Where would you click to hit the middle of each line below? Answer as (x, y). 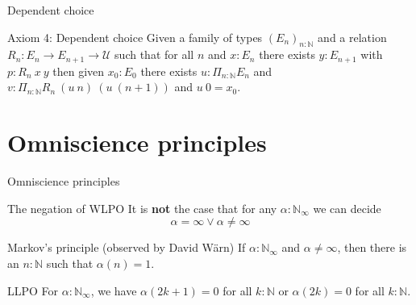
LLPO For (33, 290)
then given (79, 71)
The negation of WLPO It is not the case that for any (142, 208)
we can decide (347, 208)
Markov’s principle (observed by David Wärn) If (127, 247)
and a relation (352, 37)
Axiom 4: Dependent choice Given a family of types (135, 37)
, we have (114, 290)
